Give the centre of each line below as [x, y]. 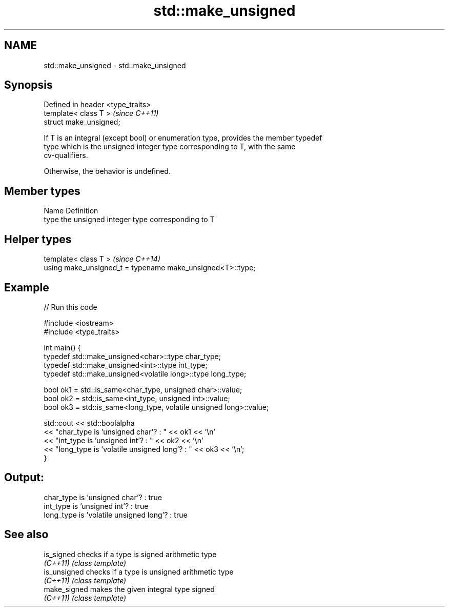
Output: [24, 478]
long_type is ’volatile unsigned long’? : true [116, 515]
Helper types [38, 239]
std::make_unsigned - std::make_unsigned [115, 65]
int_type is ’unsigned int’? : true [96, 506]
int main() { [62, 347]
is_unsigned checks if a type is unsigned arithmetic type [139, 571]
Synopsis [28, 85]
